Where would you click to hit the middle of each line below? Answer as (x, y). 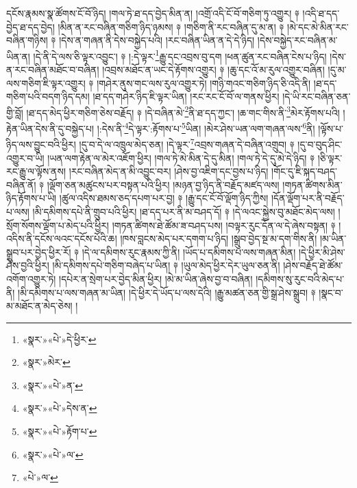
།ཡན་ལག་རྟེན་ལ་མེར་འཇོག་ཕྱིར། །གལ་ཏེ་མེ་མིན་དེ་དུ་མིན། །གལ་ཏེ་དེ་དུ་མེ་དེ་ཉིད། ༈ (181, 158)
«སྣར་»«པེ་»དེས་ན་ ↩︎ (60, 408)
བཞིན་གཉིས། (27, 40)
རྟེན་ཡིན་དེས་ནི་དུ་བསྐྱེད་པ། (50, 128)
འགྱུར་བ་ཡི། (25, 158)
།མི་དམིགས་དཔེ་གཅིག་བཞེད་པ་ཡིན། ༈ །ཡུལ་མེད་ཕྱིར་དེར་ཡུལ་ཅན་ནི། (166, 265)
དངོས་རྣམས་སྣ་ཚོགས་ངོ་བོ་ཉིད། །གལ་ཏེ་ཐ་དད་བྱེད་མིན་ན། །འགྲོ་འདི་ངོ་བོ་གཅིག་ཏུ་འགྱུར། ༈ (153, 13)
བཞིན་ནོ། (21, 184)
